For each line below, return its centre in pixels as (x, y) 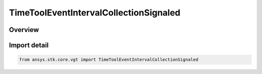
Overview (24, 30)
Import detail (29, 45)
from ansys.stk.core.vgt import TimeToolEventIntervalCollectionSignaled (109, 60)
